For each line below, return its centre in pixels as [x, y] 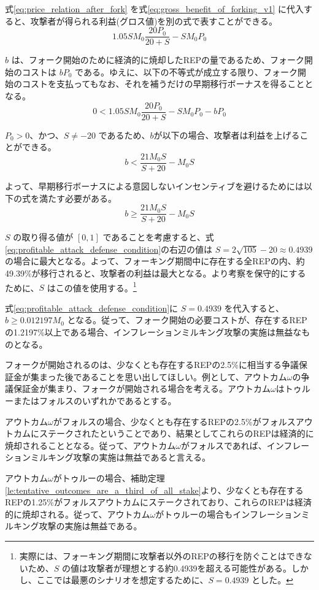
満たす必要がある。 [78, 198]
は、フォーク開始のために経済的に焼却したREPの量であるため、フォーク [158, 60]
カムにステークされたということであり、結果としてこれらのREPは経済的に [163, 433]
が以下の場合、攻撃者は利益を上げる [227, 135]
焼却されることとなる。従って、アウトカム [90, 445]
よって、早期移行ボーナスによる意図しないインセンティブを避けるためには [154, 186]
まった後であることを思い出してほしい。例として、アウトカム [163, 376]
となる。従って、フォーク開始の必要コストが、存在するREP [187, 320]
